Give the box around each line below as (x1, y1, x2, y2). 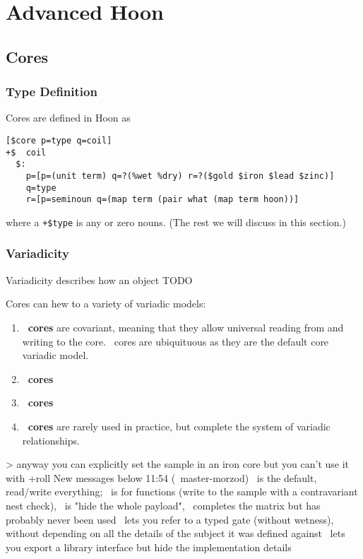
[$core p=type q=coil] (6, 135, 112, 146)
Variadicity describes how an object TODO (6, 272, 193, 287)
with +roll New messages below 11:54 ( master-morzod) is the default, (6, 470, 317, 485)
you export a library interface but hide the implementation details (6, 539, 292, 554)
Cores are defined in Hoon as (6, 110, 131, 125)
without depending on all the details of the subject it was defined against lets (6, 526, 345, 541)
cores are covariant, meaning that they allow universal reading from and (28, 319, 344, 334)
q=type (25, 182, 56, 193)
